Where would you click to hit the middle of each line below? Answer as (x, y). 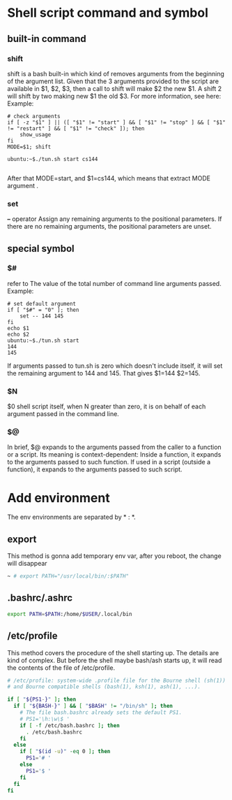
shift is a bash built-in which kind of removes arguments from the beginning (116, 73)
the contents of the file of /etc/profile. (61, 667)
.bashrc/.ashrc (40, 598)
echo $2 (18, 334)
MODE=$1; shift (29, 147)
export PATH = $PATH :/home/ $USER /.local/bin (70, 614)
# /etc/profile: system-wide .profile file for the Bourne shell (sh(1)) (117, 680)
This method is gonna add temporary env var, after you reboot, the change (114, 556)
